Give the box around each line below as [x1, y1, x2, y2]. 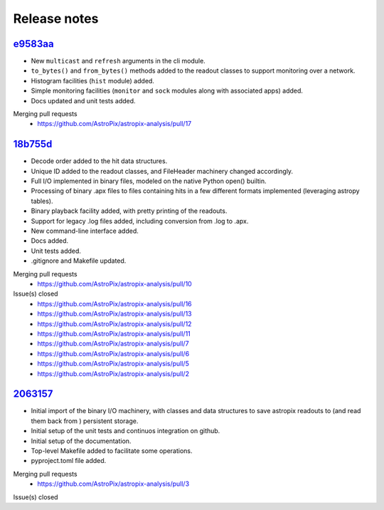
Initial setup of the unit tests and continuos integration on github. [31, 427, 220, 435]
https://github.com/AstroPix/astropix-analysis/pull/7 [37, 339, 189, 348]
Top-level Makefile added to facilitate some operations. [31, 446, 193, 455]
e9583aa [13, 38, 54, 50]
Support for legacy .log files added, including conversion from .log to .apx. [31, 217, 249, 225]
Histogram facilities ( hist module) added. [31, 76, 154, 85]
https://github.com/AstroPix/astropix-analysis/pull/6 [37, 349, 190, 358]
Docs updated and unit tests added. [31, 96, 136, 105]
